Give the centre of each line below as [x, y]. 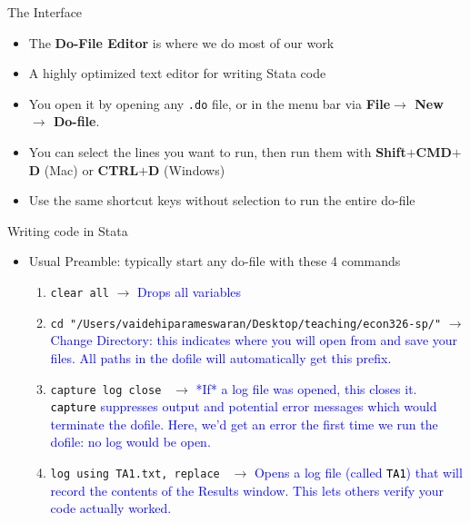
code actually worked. [111, 508]
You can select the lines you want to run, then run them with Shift [217, 152]
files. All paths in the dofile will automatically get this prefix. [221, 357]
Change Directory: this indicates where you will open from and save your [254, 340]
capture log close [106, 390]
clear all [80, 293]
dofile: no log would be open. [130, 442]
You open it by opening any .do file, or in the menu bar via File [210, 103]
